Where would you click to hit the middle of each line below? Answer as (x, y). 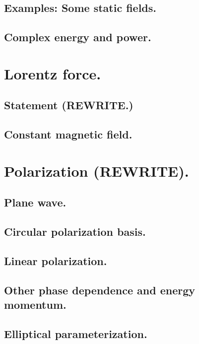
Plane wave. (35, 202)
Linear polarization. (56, 260)
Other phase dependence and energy (99, 290)
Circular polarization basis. (75, 232)
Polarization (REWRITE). (97, 171)
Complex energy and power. (78, 37)
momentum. (35, 304)
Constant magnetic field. (68, 134)
